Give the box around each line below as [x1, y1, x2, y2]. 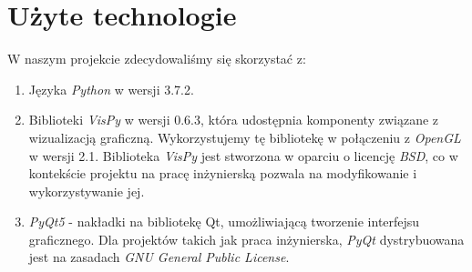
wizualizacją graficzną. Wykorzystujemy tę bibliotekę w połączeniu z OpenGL [28, 127, 461, 146]
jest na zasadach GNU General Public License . [28, 247, 290, 267]
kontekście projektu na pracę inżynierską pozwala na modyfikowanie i [28, 164, 417, 183]
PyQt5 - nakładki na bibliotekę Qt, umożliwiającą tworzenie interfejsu [28, 212, 420, 231]
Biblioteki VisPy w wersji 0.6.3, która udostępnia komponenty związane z [28, 110, 439, 129]
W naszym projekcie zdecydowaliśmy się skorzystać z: [7, 49, 306, 68]
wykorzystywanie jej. [28, 181, 145, 200]
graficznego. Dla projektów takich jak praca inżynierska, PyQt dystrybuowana [28, 229, 465, 248]
